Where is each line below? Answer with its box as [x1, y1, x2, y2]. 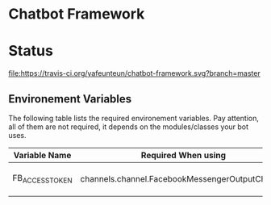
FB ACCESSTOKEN [12, 173, 73, 186]
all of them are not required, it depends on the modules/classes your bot [8, 122, 248, 132]
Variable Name [13, 149, 72, 161]
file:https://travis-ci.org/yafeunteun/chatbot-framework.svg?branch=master [8, 69, 261, 78]
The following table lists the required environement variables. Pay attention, [8, 113, 260, 123]
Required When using [140, 149, 227, 161]
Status [8, 42, 54, 61]
